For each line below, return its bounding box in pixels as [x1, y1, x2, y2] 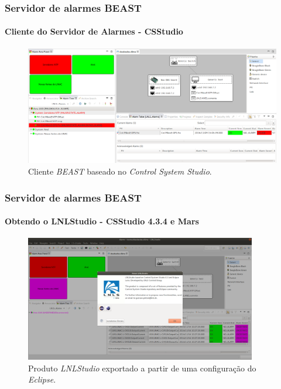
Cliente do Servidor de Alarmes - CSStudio [5, 25, 183, 37]
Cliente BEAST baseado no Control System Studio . [28, 165, 212, 178]
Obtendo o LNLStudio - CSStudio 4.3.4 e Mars [5, 215, 199, 227]
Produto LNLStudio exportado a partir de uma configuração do [28, 361, 256, 374]
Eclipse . [28, 373, 56, 385]
